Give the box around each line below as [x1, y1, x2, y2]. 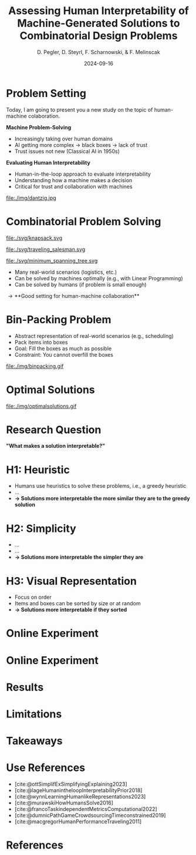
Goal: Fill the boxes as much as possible [14, 345, 112, 352]
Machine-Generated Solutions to [17, 16, 180, 30]
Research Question [6, 423, 102, 436]
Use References [6, 761, 86, 774]
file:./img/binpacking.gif [6, 363, 64, 370]
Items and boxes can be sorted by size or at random [14, 600, 141, 607]
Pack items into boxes [14, 338, 68, 346]
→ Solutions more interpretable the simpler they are [14, 554, 144, 561]
